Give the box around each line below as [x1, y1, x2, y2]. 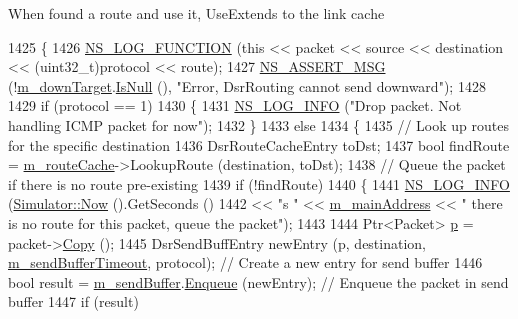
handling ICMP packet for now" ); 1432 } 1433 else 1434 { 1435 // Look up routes [8, 114, 509, 135]
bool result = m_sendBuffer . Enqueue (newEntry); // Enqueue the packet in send [8, 271, 509, 292]
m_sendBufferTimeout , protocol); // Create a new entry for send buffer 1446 [8, 252, 483, 273]
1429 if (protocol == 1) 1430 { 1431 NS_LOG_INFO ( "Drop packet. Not [8, 95, 462, 116]
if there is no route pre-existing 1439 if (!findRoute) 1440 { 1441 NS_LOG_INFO [8, 173, 510, 194]
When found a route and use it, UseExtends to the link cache [8, 3, 385, 23]
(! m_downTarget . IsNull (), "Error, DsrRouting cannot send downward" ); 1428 [8, 75, 486, 96]
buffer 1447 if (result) [8, 291, 139, 312]
